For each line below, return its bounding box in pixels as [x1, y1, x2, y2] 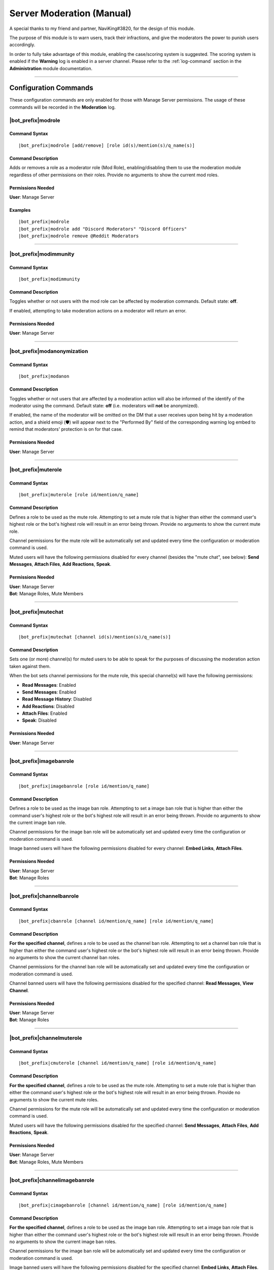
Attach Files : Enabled [22, 710, 67, 716]
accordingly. [9, 42, 36, 48]
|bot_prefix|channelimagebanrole [9, 1177, 95, 1184]
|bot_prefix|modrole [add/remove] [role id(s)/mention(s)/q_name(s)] [18, 142, 195, 148]
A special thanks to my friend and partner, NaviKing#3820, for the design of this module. [9, 25, 195, 31]
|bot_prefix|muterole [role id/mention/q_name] [18, 492, 139, 498]
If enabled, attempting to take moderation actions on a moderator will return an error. [9, 307, 187, 313]
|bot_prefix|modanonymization [9, 347, 88, 355]
